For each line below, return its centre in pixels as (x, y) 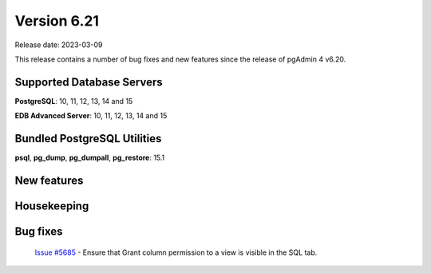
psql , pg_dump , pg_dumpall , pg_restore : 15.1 (90, 158)
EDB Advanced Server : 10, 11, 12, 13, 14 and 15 (91, 116)
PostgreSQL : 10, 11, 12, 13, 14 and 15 (74, 101)
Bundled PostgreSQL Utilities (88, 139)
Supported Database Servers (89, 82)
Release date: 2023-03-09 (59, 45)
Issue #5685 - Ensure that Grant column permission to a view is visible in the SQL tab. (176, 252)
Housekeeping (52, 206)
